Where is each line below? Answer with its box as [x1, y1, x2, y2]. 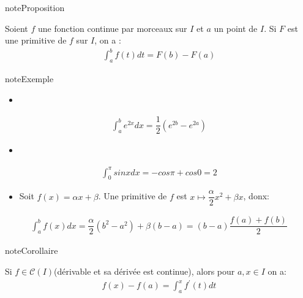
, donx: [243, 189, 269, 202]
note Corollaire [5, 244, 58, 257]
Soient [5, 21, 28, 34]
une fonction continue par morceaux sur [37, 21, 187, 34]
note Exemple [5, 72, 54, 85]
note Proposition [5, 1, 65, 13]
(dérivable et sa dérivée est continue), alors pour [54, 265, 235, 278]
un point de [214, 21, 258, 34]
